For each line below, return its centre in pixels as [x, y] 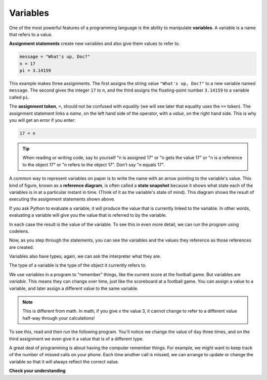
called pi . [19, 97]
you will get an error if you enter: [43, 120]
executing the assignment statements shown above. [62, 199]
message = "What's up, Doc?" [55, 57]
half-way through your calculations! [59, 318]
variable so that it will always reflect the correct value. [64, 362]
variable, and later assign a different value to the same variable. [74, 288]
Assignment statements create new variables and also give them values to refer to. [95, 44]
